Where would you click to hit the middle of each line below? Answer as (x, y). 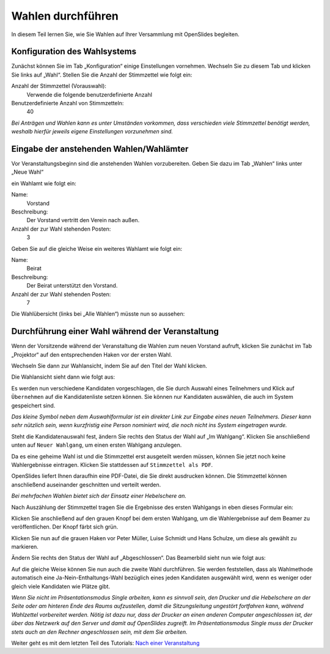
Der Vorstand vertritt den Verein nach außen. (83, 220)
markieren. (25, 547)
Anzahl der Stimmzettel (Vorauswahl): (59, 86)
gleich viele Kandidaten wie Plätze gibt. (61, 586)
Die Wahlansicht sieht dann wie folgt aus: (63, 377)
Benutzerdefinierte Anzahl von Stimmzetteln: (68, 103)
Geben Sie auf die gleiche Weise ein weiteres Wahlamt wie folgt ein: (97, 248)
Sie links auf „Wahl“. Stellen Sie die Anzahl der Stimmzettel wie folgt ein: (102, 75)
